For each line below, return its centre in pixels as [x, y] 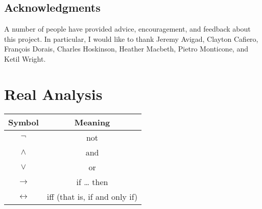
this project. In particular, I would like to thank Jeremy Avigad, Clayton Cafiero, [131, 38]
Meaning [92, 122]
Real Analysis [53, 94]
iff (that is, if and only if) [92, 196]
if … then [92, 181]
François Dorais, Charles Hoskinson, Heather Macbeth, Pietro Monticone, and [126, 49]
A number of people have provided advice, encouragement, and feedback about [127, 29]
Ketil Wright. [25, 58]
